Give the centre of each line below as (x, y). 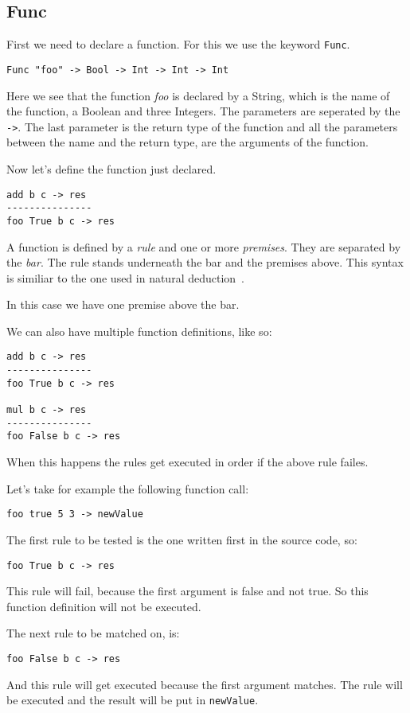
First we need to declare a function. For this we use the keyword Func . (178, 44)
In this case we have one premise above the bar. (123, 304)
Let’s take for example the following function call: (128, 488)
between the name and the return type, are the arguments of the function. (187, 142)
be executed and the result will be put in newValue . (133, 700)
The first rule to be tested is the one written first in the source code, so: (182, 539)
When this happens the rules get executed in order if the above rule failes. (187, 462)
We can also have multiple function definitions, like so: (139, 331)
